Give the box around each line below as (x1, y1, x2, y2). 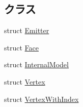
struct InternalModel (4, 59, 69, 70)
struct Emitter (4, 25, 49, 36)
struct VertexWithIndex (4, 93, 79, 104)
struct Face (4, 42, 39, 52)
